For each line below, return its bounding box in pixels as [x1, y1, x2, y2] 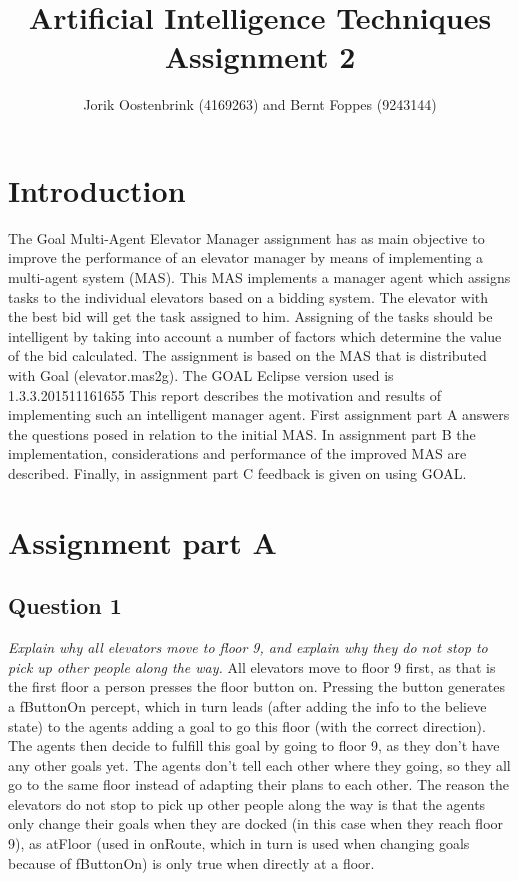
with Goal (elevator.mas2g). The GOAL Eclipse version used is [8, 365, 394, 385]
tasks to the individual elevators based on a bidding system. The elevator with [8, 286, 489, 307]
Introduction [8, 169, 186, 210]
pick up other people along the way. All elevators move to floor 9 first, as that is [8, 656, 496, 677]
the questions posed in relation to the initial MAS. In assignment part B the [8, 423, 476, 444]
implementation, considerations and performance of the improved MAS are [8, 443, 467, 464]
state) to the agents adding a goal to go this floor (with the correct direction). [8, 715, 486, 736]
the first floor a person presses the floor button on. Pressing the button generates [8, 676, 505, 697]
